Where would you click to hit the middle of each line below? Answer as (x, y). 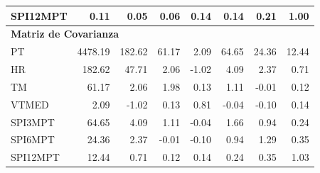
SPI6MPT (33, 139)
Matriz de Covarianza (65, 34)
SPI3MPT (33, 122)
